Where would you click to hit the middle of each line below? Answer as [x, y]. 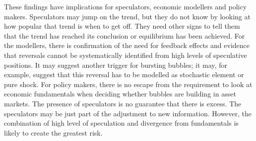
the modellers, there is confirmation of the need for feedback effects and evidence [127, 45]
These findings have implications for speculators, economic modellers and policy [126, 6]
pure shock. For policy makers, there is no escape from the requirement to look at [128, 84]
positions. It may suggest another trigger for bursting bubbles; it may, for [116, 65]
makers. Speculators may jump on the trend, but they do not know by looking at [127, 16]
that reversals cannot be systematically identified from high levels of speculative [126, 55]
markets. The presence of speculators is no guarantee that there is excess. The [123, 103]
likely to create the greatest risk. [53, 132]
